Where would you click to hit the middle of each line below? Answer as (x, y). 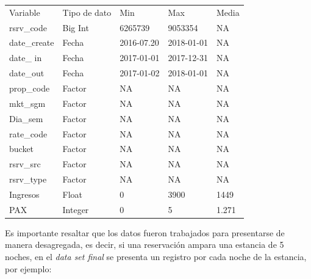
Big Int (76, 27)
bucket (22, 149)
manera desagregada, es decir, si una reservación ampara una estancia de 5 (145, 245)
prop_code (30, 88)
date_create (32, 42)
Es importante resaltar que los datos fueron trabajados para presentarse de (145, 232)
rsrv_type (28, 179)
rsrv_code (28, 27)
